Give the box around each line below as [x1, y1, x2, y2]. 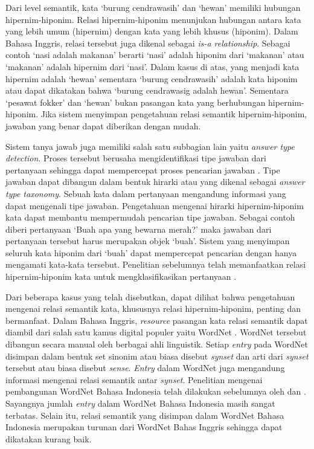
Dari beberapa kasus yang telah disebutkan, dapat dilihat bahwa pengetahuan [5, 290, 295, 303]
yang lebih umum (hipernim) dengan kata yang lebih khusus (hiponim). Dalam [5, 25, 298, 37]
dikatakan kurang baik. [5, 432, 92, 445]
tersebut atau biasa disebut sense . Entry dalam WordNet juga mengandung [5, 361, 285, 374]
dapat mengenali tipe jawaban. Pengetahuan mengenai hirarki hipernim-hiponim [5, 199, 304, 212]
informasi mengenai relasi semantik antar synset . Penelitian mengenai [5, 373, 263, 386]
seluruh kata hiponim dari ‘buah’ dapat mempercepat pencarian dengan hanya [5, 246, 297, 259]
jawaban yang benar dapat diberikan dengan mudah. [5, 119, 201, 132]
